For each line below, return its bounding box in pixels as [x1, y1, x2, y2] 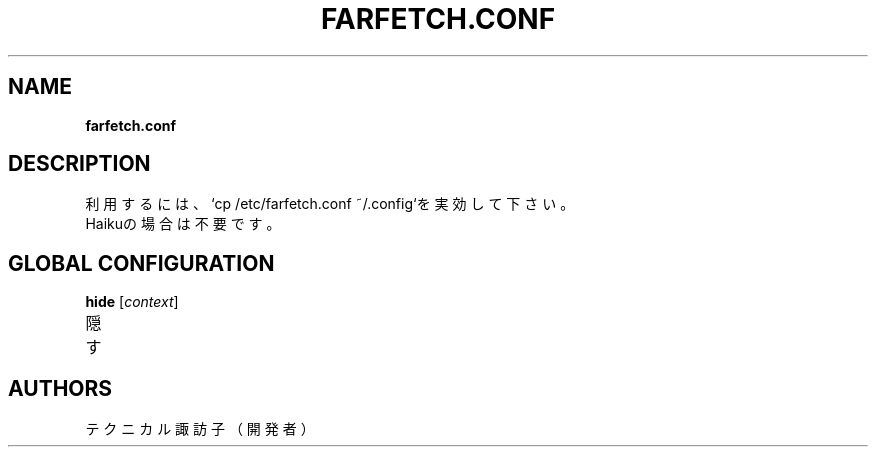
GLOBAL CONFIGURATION [8, 250, 275, 276]
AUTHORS [8, 375, 113, 401]
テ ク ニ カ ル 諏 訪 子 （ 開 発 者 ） [85, 420, 315, 438]
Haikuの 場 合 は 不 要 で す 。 [85, 215, 281, 233]
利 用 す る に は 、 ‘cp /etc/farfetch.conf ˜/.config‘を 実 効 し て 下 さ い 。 [85, 195, 575, 213]
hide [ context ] [85, 293, 179, 311]
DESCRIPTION [8, 151, 151, 177]
